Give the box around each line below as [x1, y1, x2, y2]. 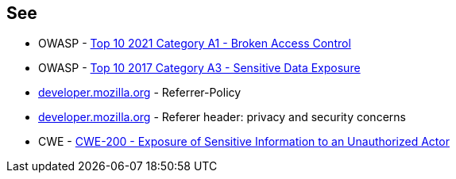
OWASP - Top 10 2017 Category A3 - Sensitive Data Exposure [38, 61, 361, 75]
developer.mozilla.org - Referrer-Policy [38, 86, 242, 100]
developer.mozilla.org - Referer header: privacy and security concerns [38, 110, 406, 124]
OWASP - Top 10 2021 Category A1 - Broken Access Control [38, 36, 351, 51]
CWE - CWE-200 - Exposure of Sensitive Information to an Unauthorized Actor [38, 135, 450, 149]
